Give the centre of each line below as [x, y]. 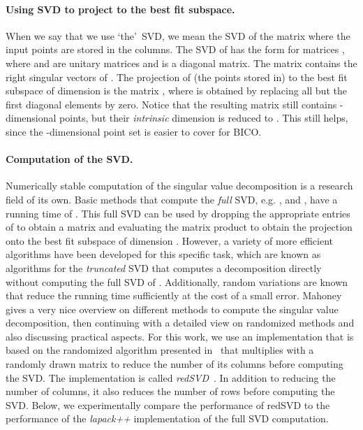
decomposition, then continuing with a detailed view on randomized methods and [180, 323]
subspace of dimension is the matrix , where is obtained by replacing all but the [176, 91]
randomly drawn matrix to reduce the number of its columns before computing [175, 364]
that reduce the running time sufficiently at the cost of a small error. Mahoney [174, 295]
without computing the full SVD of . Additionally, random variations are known [177, 281]
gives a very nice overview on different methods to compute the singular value [172, 309]
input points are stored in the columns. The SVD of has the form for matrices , [175, 49]
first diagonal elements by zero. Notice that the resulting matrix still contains [171, 104]
